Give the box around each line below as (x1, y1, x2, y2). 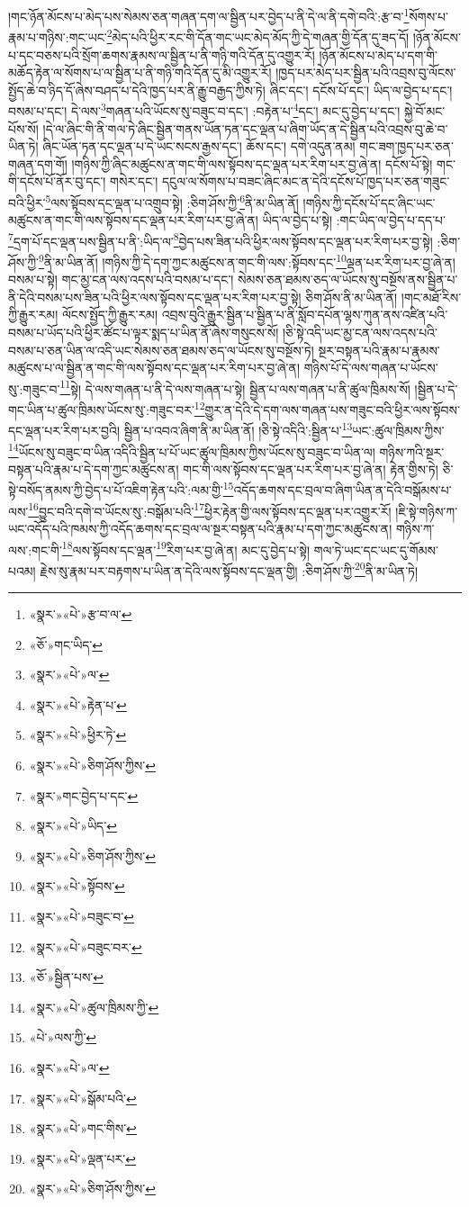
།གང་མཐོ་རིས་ (401, 287, 462, 306)
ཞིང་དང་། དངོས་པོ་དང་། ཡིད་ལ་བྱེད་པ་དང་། (269, 80, 453, 99)
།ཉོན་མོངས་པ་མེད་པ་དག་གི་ (319, 45, 437, 64)
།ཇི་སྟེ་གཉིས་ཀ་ (395, 501, 458, 520)
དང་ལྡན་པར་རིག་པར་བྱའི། (8, 420, 120, 439)
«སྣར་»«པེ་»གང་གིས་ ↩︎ (29, 1119, 137, 1138)
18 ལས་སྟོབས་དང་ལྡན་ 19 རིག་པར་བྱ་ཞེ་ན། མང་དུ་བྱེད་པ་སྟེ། (61, 537, 311, 559)
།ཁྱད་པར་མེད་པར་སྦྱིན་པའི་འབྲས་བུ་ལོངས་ (275, 63, 456, 82)
